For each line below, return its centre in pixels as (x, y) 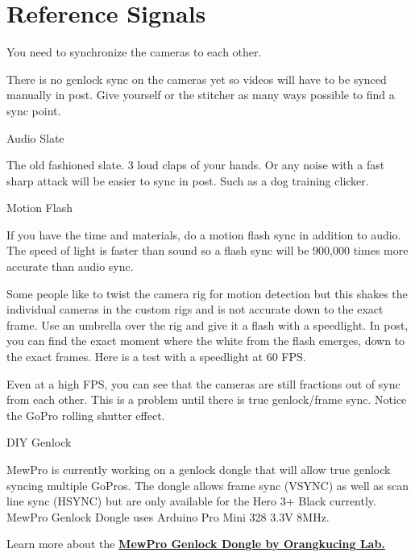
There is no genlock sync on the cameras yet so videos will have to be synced (197, 79)
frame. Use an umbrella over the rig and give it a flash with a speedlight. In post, (207, 324)
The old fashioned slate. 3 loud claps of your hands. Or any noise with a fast (196, 165)
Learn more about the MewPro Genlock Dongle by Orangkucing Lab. (196, 544)
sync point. (34, 110)
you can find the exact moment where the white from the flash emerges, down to (206, 341)
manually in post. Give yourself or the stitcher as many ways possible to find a (201, 95)
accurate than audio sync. (70, 266)
